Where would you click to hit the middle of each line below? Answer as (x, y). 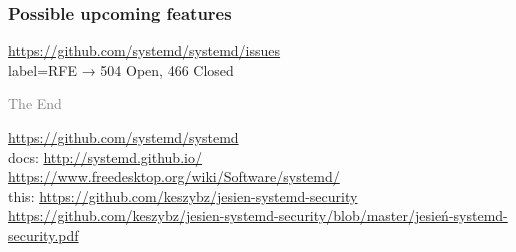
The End (35, 103)
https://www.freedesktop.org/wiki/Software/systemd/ (174, 176)
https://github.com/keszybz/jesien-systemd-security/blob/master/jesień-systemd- (258, 215)
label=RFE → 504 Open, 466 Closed (121, 69)
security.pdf (43, 234)
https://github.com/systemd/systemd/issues (144, 50)
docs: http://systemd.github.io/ (105, 156)
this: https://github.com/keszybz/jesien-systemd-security (183, 195)
